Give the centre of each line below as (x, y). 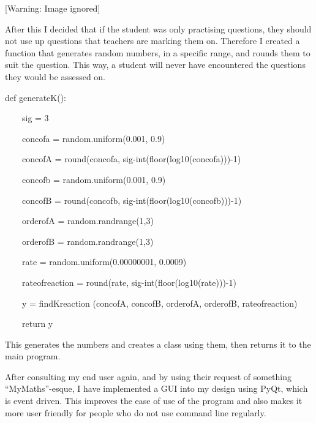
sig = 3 (35, 118)
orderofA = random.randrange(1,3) (88, 221)
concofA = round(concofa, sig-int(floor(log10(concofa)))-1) (131, 159)
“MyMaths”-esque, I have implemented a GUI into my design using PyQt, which (156, 388)
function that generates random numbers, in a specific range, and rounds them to (158, 52)
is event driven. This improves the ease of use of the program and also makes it (154, 401)
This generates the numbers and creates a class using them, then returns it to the (158, 344)
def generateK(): (36, 97)
